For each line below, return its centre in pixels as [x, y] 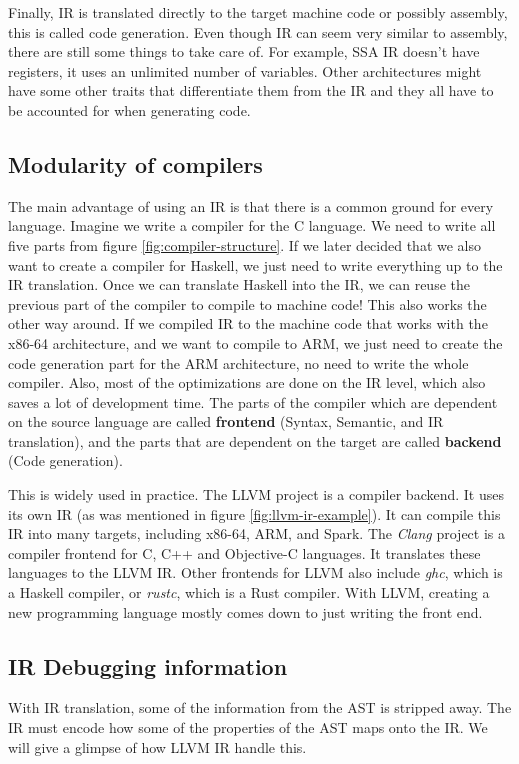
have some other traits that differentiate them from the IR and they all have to [251, 90]
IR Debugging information [148, 665]
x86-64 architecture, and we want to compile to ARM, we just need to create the [255, 342]
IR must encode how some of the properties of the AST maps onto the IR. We [248, 727]
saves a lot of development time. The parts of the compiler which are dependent [253, 401]
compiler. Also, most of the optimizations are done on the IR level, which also [247, 382]
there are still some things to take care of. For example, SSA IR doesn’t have [244, 51]
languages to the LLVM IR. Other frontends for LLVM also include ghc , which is [255, 572]
